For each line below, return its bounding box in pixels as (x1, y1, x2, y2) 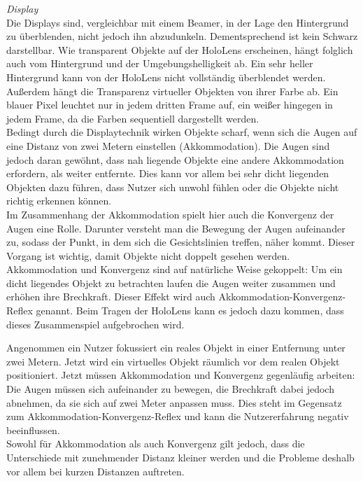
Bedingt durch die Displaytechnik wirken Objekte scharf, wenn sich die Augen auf (6, 125, 357, 139)
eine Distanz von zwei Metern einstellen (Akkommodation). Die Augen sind (6, 138, 330, 153)
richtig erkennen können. (6, 193, 112, 208)
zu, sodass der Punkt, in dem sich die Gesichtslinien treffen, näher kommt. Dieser (6, 235, 355, 249)
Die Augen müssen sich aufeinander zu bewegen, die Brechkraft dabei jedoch (6, 382, 334, 396)
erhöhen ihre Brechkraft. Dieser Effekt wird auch (6, 289, 215, 304)
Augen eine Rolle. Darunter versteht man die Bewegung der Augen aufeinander (6, 221, 346, 235)
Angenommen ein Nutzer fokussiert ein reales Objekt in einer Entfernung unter (6, 340, 346, 355)
